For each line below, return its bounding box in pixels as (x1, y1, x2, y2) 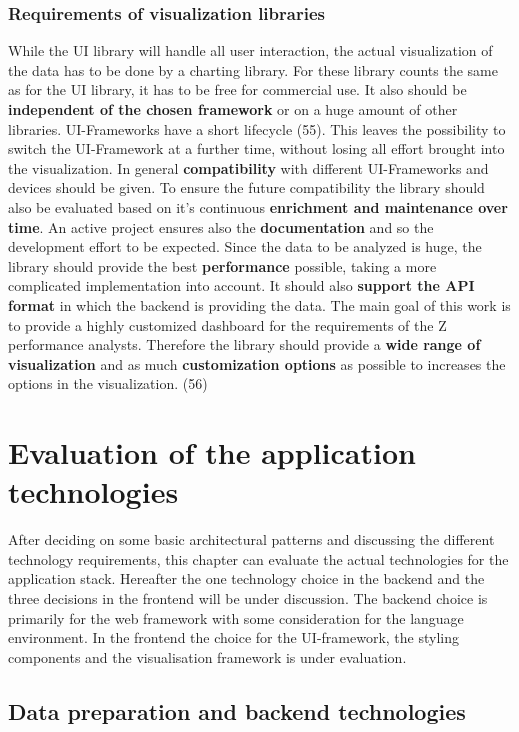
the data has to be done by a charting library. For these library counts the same (8, 59, 498, 80)
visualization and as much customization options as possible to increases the (8, 353, 506, 374)
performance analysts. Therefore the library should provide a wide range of (8, 334, 481, 355)
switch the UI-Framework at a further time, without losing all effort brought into (8, 138, 505, 159)
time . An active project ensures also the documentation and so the (8, 216, 434, 237)
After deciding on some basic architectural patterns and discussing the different (8, 529, 495, 550)
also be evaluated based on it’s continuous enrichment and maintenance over (8, 196, 508, 217)
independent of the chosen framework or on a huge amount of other (8, 99, 458, 119)
